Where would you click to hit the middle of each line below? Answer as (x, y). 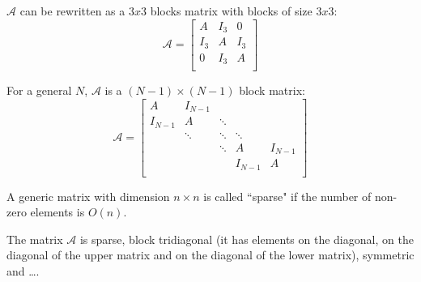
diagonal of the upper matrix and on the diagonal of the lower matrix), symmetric (210, 255)
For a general (39, 90)
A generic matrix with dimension (88, 196)
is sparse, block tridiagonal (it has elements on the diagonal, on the (247, 239)
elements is (57, 212)
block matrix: (272, 90)
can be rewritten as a (72, 11)
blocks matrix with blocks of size (231, 11)
